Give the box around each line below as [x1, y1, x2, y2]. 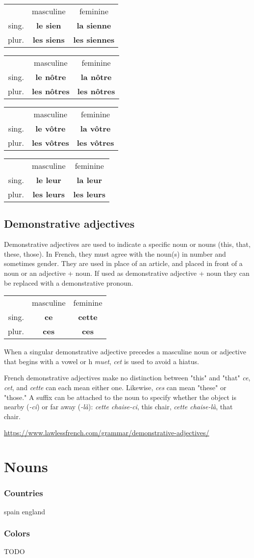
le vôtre [35, 123, 66, 134]
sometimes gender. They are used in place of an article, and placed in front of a [4, 258, 243, 268]
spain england [4, 506, 46, 516]
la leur [76, 174, 102, 186]
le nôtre [35, 71, 66, 82]
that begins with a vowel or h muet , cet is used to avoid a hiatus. [4, 356, 200, 366]
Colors [4, 527, 30, 539]
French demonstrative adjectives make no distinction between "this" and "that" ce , [4, 372, 251, 383]
